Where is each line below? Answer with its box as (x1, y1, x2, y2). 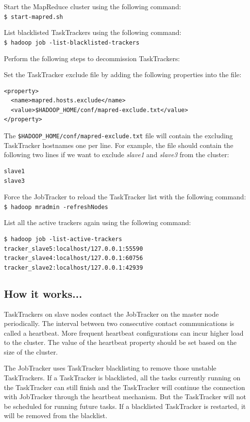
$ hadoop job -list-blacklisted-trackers (4, 39, 140, 46)
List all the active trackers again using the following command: (4, 217, 191, 227)
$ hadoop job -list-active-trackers (4, 235, 122, 243)
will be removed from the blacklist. (4, 410, 107, 421)
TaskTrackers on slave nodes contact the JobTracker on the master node (4, 308, 219, 319)
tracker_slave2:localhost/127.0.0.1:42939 (4, 264, 143, 271)
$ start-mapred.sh (4, 13, 63, 20)
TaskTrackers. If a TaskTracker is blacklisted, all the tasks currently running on (4, 373, 241, 383)
